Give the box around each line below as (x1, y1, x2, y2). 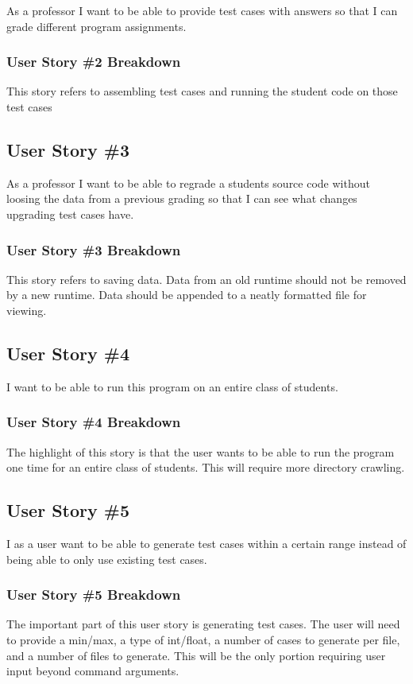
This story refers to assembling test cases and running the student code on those (6, 83, 398, 99)
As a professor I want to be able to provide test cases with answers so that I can (6, 2, 398, 18)
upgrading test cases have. (6, 205, 134, 222)
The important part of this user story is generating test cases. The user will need (6, 616, 400, 632)
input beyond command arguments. (6, 663, 179, 679)
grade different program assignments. (6, 17, 187, 34)
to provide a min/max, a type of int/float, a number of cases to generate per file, (6, 631, 400, 647)
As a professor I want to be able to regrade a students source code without (6, 174, 370, 191)
